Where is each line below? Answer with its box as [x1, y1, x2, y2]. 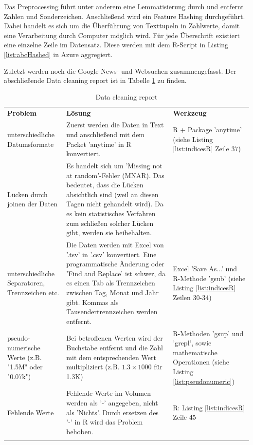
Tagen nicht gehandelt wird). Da [66, 199, 163, 209]
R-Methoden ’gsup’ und [173, 328, 244, 338]
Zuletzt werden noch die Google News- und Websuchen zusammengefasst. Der [4, 65, 236, 76]
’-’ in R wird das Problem [66, 417, 143, 427]
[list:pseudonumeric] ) [173, 376, 235, 386]
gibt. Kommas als [66, 297, 119, 307]
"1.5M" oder [7, 362, 43, 372]
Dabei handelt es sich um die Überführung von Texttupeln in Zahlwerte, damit [4, 20, 240, 31]
